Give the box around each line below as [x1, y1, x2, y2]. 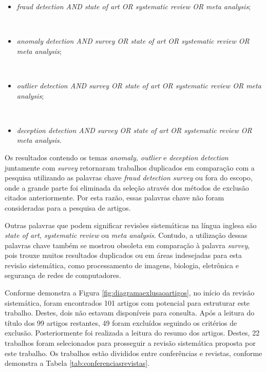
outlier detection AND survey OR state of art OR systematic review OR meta [16, 80, 261, 90]
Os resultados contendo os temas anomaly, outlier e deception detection [5, 152, 229, 162]
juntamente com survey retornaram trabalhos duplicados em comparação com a [5, 162, 255, 173]
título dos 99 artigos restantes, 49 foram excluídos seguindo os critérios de [5, 317, 237, 328]
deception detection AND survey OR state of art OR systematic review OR [16, 124, 252, 135]
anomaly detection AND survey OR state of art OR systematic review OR [16, 35, 250, 46]
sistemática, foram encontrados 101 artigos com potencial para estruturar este [5, 297, 250, 308]
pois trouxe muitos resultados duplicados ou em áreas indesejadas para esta [5, 250, 242, 261]
